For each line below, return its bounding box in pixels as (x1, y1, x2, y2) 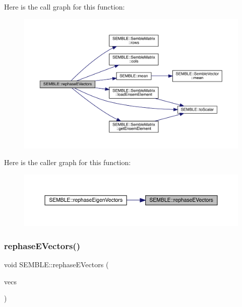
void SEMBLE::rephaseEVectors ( (4, 259, 109, 270)
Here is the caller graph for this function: (4, 157, 131, 168)
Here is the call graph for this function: (4, 2, 125, 12)
